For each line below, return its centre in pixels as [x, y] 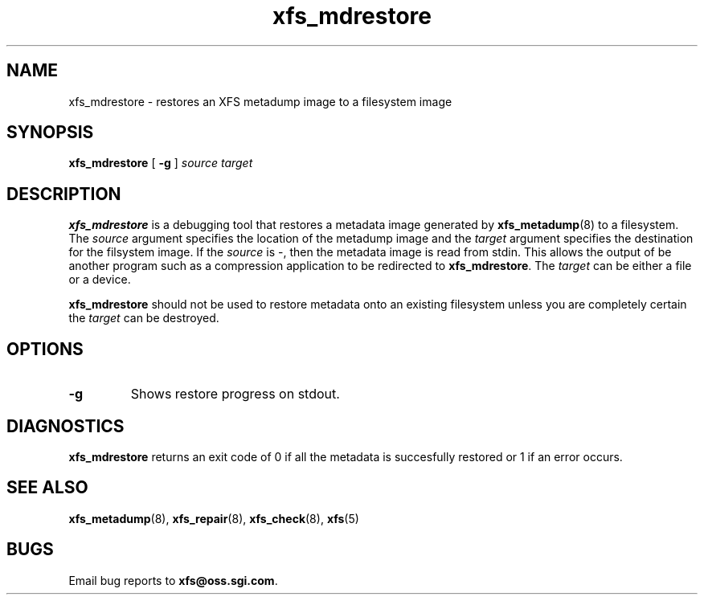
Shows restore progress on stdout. [235, 394]
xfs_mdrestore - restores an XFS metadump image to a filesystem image [260, 101]
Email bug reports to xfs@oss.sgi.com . [173, 580]
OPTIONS [45, 349]
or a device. [100, 280]
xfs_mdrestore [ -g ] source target [161, 163]
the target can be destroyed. [144, 318]
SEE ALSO [47, 488]
